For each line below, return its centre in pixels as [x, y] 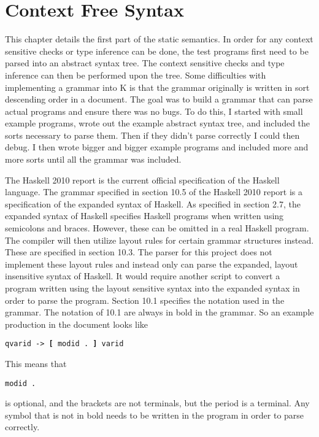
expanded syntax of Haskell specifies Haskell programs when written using [144, 216]
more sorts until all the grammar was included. [93, 159]
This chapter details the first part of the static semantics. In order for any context [159, 39]
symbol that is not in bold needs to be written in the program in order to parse [155, 415]
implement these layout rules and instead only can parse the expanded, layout [152, 264]
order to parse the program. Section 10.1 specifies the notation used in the [145, 300]
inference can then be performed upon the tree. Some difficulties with [136, 75]
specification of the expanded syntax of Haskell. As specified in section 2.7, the [153, 203]
